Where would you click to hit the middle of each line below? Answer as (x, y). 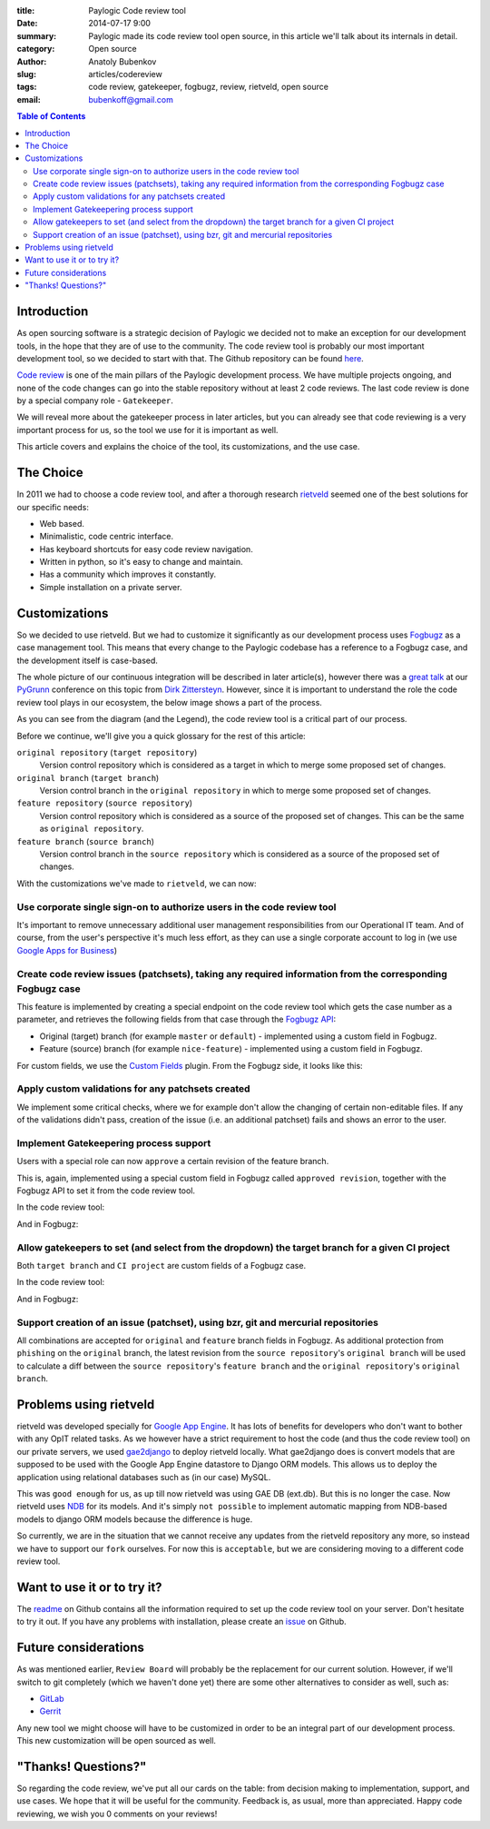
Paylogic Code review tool (137, 10)
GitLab (52, 1698)
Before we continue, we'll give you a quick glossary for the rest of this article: (161, 736)
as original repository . (92, 829)
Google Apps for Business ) (67, 950)
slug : (26, 74)
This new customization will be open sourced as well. (117, 1741)
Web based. (62, 523)
